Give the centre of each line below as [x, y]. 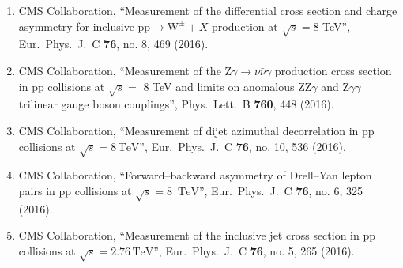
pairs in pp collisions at [75, 190]
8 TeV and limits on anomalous [219, 86]
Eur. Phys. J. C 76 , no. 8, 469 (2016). [113, 44]
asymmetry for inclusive [76, 26]
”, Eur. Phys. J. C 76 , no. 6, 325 [281, 190]
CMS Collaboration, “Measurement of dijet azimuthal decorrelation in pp [196, 130]
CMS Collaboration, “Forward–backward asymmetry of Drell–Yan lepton [195, 175]
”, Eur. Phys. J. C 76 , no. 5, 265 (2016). [254, 250]
